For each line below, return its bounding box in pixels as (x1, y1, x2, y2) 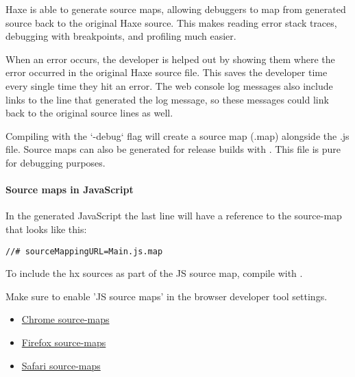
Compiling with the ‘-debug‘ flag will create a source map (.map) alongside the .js (5, 128, 350, 143)
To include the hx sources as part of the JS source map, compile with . (5, 266, 303, 280)
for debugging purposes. (5, 155, 106, 169)
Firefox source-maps (21, 335, 106, 349)
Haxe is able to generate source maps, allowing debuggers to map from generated (5, 2, 346, 16)
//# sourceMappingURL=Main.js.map (5, 246, 163, 256)
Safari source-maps (21, 358, 101, 372)
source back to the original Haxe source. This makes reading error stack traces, (5, 15, 337, 29)
